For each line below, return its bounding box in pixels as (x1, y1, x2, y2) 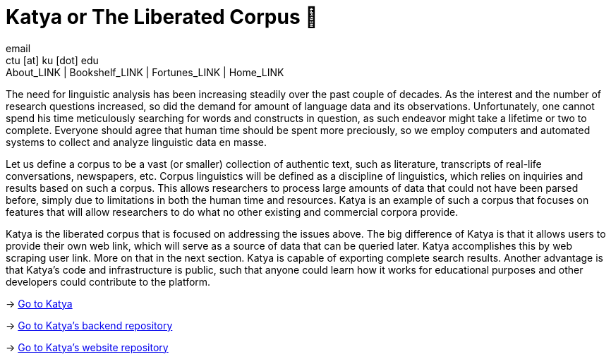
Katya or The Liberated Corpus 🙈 (6, 5, 318, 29)
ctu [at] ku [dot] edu (6, 54, 99, 66)
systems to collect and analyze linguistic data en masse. (6, 135, 267, 148)
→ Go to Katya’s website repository (6, 341, 169, 353)
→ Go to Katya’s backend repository (6, 319, 173, 331)
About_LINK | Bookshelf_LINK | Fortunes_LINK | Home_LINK (6, 66, 284, 78)
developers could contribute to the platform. (6, 275, 211, 288)
